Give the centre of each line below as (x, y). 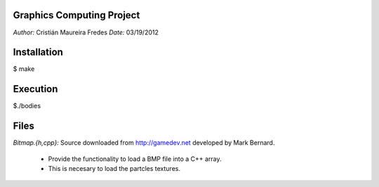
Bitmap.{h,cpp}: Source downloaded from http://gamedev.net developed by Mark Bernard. (144, 143)
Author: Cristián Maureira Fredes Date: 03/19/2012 (86, 32)
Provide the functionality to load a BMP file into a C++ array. (135, 159)
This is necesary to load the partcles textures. (114, 169)
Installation (38, 52)
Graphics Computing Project (77, 15)
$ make (24, 69)
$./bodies (27, 106)
